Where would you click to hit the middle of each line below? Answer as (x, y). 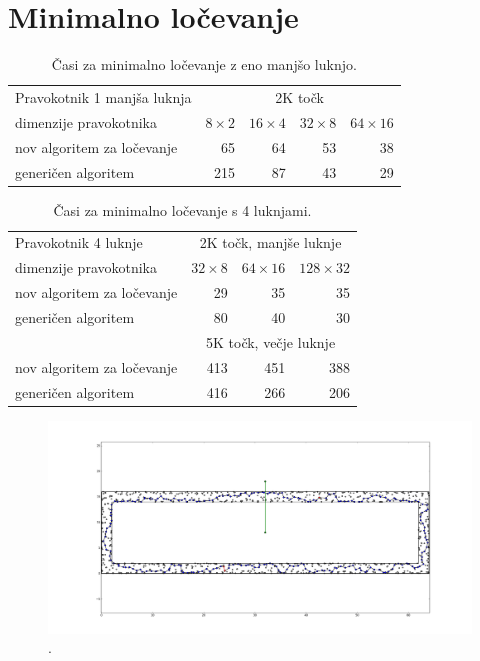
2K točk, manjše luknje (270, 242)
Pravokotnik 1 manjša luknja (103, 96)
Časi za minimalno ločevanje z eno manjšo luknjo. (204, 64)
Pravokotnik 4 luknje (79, 242)
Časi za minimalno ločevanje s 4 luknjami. (182, 209)
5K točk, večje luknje (270, 341)
